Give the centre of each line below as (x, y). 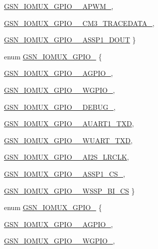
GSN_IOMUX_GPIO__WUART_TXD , (68, 140)
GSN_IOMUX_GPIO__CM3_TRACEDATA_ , (79, 23)
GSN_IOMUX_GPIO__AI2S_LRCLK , (67, 157)
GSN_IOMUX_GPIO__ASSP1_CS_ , (65, 173)
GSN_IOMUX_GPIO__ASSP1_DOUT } (70, 40)
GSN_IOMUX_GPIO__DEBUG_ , (60, 107)
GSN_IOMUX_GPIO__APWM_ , (59, 6)
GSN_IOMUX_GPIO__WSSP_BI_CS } (70, 190)
